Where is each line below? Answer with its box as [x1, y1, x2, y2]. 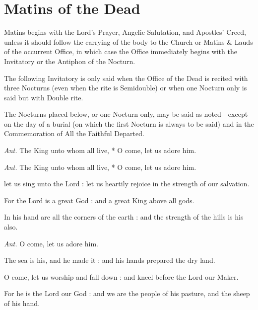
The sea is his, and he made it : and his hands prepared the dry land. [4, 255, 215, 265]
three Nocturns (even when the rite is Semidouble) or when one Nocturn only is [4, 82, 247, 93]
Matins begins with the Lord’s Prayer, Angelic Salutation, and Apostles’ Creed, [4, 27, 246, 37]
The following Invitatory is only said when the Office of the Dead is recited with [4, 73, 248, 83]
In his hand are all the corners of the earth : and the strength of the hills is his [4, 212, 244, 222]
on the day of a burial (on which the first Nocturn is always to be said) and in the [4, 118, 254, 129]
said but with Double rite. [4, 92, 83, 102]
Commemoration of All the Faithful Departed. [4, 128, 144, 139]
